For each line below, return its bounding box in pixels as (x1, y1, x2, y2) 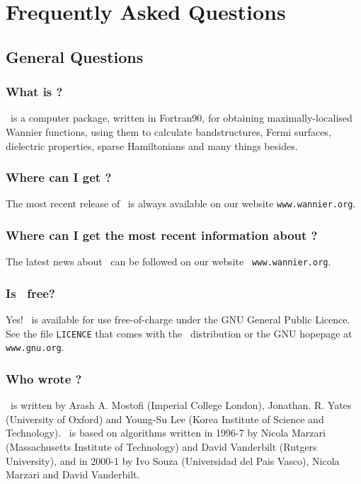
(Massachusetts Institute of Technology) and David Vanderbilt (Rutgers (6, 439, 317, 454)
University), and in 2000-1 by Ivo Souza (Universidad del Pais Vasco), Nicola (6, 453, 340, 468)
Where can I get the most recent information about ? (6, 226, 318, 243)
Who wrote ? (6, 369, 82, 387)
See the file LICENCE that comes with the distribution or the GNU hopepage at (6, 325, 353, 340)
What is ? (6, 83, 63, 100)
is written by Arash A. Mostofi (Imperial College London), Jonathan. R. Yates (10, 398, 352, 413)
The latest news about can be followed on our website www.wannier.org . (6, 254, 331, 269)
